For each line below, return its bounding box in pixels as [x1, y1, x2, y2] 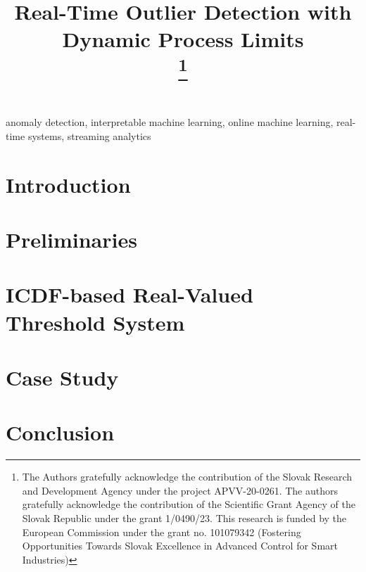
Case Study [6, 362, 119, 391]
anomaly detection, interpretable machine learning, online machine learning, [6, 115, 334, 129]
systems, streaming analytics [27, 128, 151, 143]
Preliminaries [6, 224, 137, 253]
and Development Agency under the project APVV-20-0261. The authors [22, 483, 338, 497]
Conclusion [6, 418, 115, 447]
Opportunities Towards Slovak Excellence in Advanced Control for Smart [22, 538, 338, 553]
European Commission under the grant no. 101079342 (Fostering [22, 524, 301, 539]
